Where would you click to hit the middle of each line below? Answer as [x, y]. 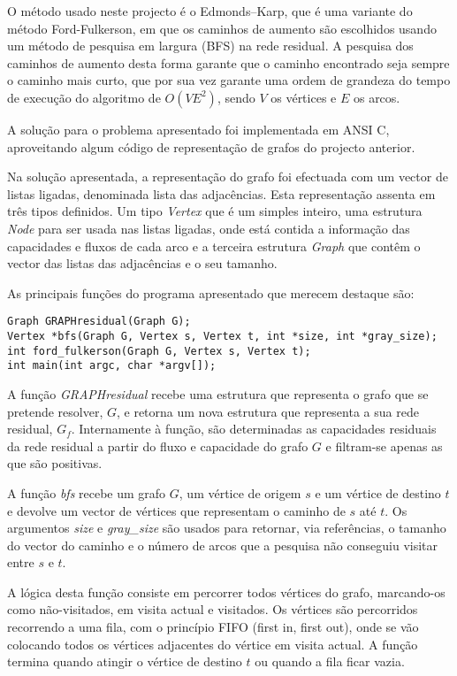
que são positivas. [55, 463]
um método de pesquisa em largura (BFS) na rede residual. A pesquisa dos [210, 46]
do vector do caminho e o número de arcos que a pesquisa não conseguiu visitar [223, 545]
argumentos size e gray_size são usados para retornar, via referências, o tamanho [227, 528]
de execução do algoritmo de [84, 97]
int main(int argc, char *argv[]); [112, 366]
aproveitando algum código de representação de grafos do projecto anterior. [211, 146]
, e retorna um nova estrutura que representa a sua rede [267, 411]
